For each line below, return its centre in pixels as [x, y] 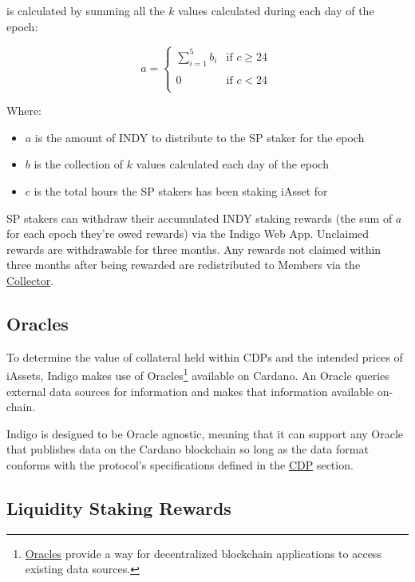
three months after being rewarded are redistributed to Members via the [184, 265]
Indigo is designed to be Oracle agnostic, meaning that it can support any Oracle [205, 433]
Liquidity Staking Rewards [119, 507]
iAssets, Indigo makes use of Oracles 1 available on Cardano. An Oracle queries [198, 374]
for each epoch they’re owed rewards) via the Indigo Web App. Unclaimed [188, 234]
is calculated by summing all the [86, 10]
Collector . [30, 280]
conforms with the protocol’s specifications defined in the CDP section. [180, 464]
